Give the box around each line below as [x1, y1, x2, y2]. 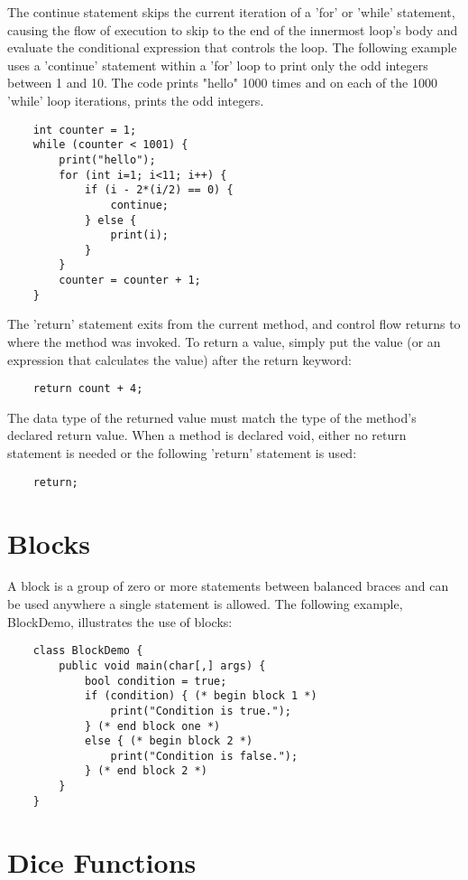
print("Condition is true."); [110, 704, 291, 717]
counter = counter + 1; [59, 274, 201, 287]
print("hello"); [59, 153, 156, 166]
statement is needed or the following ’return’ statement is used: [7, 444, 357, 463]
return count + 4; [32, 382, 143, 396]
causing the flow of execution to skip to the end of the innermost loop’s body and [7, 20, 458, 39]
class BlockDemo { [32, 644, 143, 658]
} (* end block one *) [84, 719, 221, 733]
